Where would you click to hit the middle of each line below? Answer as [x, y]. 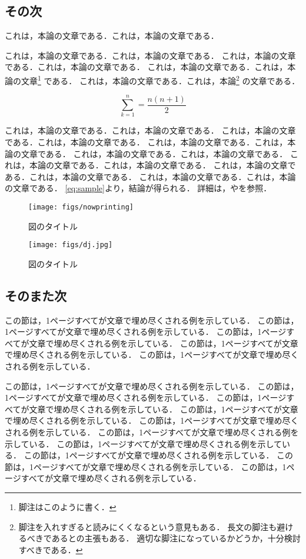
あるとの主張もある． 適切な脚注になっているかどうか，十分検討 [176, 538]
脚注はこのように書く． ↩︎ [67, 506]
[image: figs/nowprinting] [81, 207]
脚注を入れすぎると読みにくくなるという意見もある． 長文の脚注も [148, 526]
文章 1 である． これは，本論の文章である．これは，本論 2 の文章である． [160, 79]
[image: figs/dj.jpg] [71, 245]
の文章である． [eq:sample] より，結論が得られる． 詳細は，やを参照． [138, 188]
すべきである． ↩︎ [51, 549]
